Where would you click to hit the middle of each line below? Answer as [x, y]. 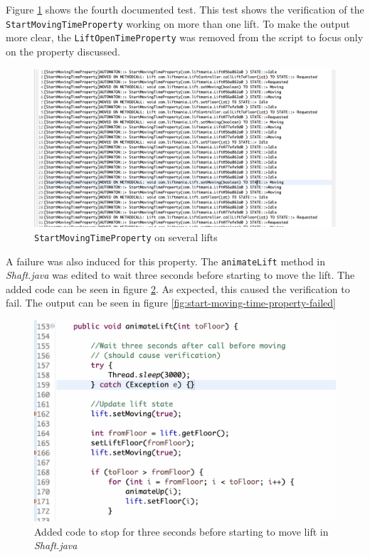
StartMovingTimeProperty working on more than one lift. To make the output [178, 23]
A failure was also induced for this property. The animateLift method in [166, 261]
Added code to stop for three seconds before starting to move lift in [181, 531]
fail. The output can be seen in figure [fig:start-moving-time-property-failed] [171, 303]
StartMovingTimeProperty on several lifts [126, 237]
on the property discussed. [63, 51]
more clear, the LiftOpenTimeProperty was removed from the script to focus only [185, 37]
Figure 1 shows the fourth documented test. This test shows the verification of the [185, 9]
